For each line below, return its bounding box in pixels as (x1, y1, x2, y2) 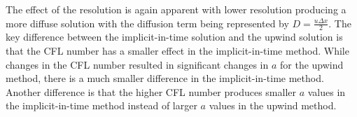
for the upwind (280, 57, 344, 71)
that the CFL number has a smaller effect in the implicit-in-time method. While (6, 43, 349, 58)
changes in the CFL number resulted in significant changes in (6, 57, 269, 71)
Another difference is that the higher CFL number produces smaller (6, 84, 297, 99)
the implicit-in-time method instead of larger (6, 98, 197, 113)
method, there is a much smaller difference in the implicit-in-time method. (6, 71, 324, 85)
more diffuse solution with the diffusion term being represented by (6, 15, 289, 30)
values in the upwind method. (209, 98, 337, 113)
